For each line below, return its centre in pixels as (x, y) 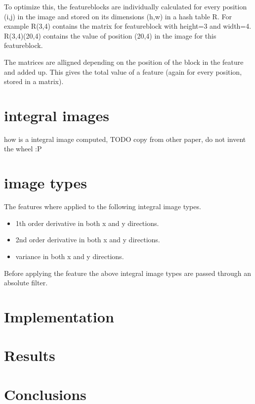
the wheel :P (23, 149)
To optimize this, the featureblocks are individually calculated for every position (126, 6)
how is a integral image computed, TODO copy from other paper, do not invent (125, 139)
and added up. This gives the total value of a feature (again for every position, (123, 71)
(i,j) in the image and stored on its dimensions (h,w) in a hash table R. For (118, 16)
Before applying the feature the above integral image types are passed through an (127, 273)
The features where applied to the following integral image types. (103, 206)
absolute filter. (26, 283)
